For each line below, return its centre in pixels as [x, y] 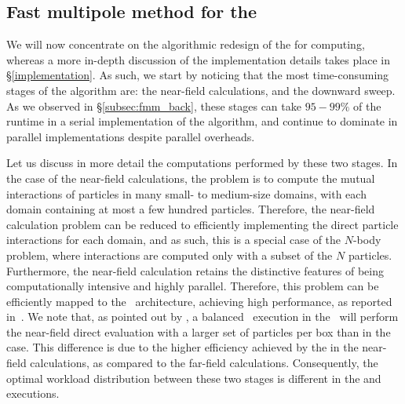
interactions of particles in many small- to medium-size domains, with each [186, 193]
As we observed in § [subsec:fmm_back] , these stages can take [154, 106]
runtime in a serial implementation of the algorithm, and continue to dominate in [202, 121]
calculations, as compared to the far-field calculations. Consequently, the [204, 363]
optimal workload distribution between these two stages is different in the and [194, 378]
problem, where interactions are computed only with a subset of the [170, 255]
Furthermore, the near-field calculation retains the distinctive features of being [195, 270]
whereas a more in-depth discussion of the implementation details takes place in [198, 59]
